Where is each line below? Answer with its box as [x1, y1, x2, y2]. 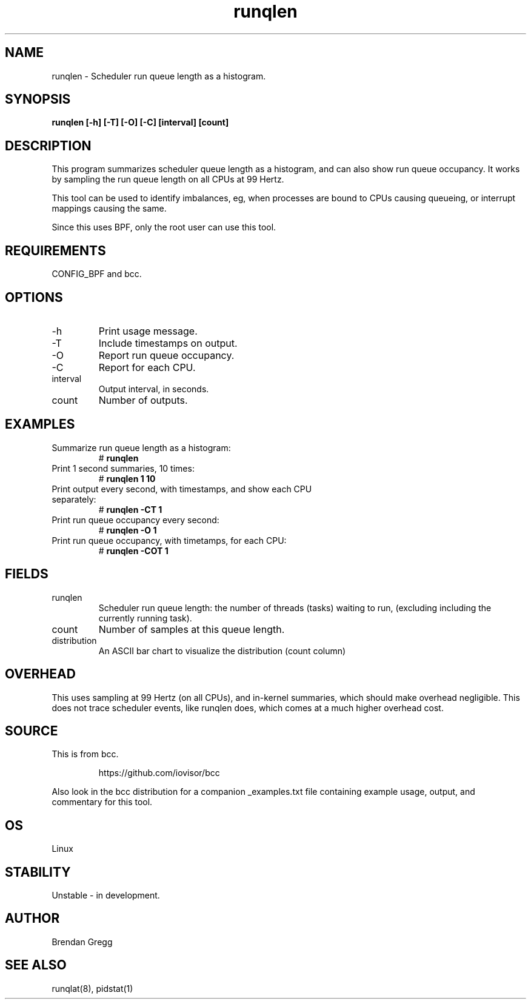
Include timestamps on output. [98, 336, 238, 349]
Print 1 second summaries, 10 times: [52, 463, 195, 474]
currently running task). [98, 612, 192, 623]
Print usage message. [98, 324, 198, 337]
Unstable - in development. [52, 890, 160, 901]
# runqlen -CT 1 [98, 504, 162, 515]
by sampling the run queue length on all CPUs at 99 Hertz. [52, 174, 284, 185]
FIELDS [5, 566, 48, 582]
